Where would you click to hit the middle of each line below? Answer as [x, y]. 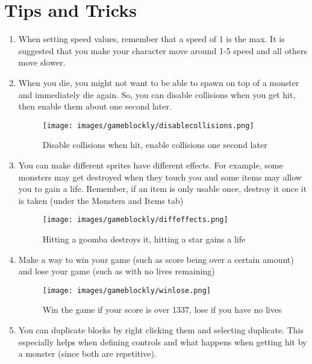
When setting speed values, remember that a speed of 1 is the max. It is [151, 39]
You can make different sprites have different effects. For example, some [151, 165]
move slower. [42, 62]
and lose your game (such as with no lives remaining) [117, 271]
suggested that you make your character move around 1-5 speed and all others [163, 50]
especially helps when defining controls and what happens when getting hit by [163, 341]
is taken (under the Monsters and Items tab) [101, 200]
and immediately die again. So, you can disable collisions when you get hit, [157, 94]
